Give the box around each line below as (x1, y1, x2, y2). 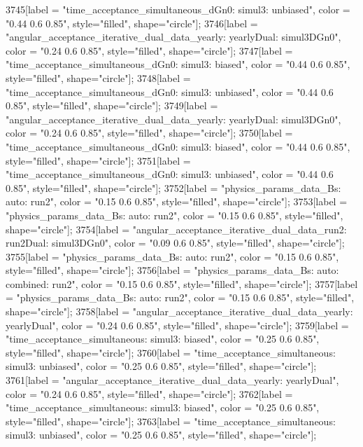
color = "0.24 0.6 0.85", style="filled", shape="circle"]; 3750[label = (6, 125, 293, 140)
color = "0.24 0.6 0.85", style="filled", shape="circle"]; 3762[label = (6, 386, 293, 401)
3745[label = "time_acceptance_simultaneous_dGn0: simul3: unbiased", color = (6, 2, 350, 16)
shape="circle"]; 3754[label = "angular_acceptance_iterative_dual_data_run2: (6, 221, 347, 236)
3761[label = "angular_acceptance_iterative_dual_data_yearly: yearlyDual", (6, 373, 339, 387)
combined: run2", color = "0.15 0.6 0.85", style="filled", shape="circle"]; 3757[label (6, 276, 358, 291)
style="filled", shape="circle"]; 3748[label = (6, 70, 191, 85)
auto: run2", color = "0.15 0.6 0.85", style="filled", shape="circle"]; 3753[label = (6, 194, 348, 209)
